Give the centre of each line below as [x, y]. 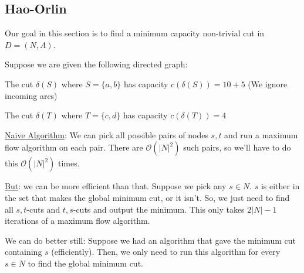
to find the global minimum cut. [85, 263]
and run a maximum [261, 134]
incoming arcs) [31, 95]
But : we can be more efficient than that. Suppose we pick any [116, 186]
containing [23, 252]
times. [69, 163]
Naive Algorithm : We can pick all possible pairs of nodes [107, 134]
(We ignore [268, 83]
